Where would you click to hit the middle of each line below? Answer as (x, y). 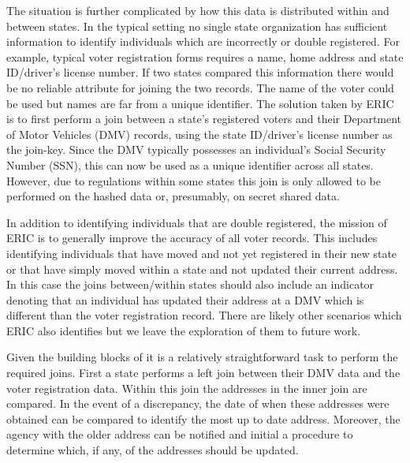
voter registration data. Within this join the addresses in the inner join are (187, 388)
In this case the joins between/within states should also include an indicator (190, 284)
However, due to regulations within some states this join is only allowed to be (194, 180)
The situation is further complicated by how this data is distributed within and (198, 10)
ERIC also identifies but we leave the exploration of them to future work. (184, 330)
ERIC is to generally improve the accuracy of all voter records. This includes (192, 238)
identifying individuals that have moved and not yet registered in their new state (202, 253)
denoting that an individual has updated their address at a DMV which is (185, 299)
